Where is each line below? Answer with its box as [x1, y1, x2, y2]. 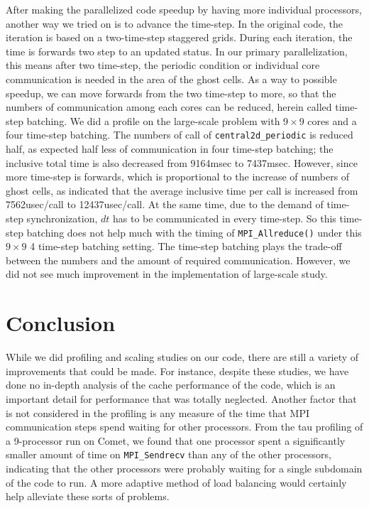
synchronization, [26, 210, 98, 225]
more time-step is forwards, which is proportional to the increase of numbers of [6, 169, 350, 184]
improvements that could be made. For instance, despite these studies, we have [6, 363, 349, 378]
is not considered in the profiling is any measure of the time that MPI [6, 405, 310, 420]
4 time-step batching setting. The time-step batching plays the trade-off [30, 239, 342, 254]
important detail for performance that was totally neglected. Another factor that [6, 391, 357, 406]
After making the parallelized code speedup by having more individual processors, [6, 2, 362, 16]
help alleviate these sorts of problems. [6, 489, 170, 504]
